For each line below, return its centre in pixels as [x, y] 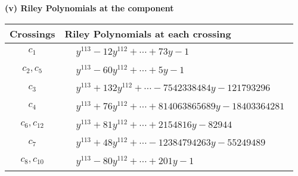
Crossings [32, 33]
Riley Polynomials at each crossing [148, 33]
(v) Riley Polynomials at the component [89, 8]
